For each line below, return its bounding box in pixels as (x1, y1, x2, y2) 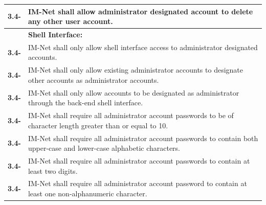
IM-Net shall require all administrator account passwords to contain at (28, 155, 250, 166)
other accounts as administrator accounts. (28, 74, 159, 85)
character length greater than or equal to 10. (28, 120, 168, 130)
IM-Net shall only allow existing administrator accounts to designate (28, 64, 243, 75)
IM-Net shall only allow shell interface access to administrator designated (28, 41, 258, 52)
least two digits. (28, 165, 78, 176)
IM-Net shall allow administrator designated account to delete (28, 6, 253, 16)
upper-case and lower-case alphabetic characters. (28, 143, 181, 153)
